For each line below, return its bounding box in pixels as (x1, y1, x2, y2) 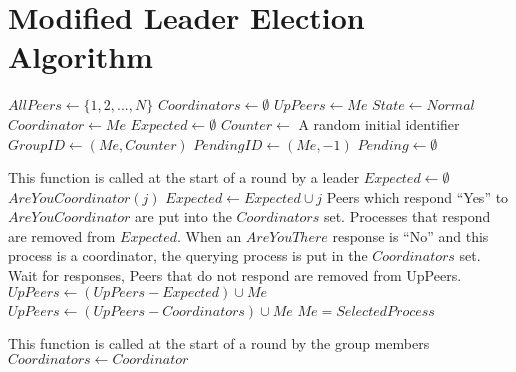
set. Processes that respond (323, 206, 491, 227)
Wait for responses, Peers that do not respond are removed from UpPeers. (8, 265, 462, 286)
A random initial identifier (298, 113, 460, 134)
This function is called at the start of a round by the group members (8, 333, 430, 354)
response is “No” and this (332, 225, 489, 246)
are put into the (135, 206, 232, 227)
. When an (176, 225, 242, 246)
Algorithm (8, 36, 153, 77)
